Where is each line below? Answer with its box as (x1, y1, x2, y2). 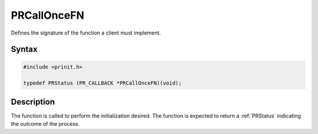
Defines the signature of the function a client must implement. (11, 29, 161, 36)
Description (11, 97, 55, 106)
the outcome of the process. (11, 121, 80, 128)
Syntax (11, 44, 38, 54)
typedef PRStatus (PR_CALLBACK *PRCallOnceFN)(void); (23, 80, 182, 87)
